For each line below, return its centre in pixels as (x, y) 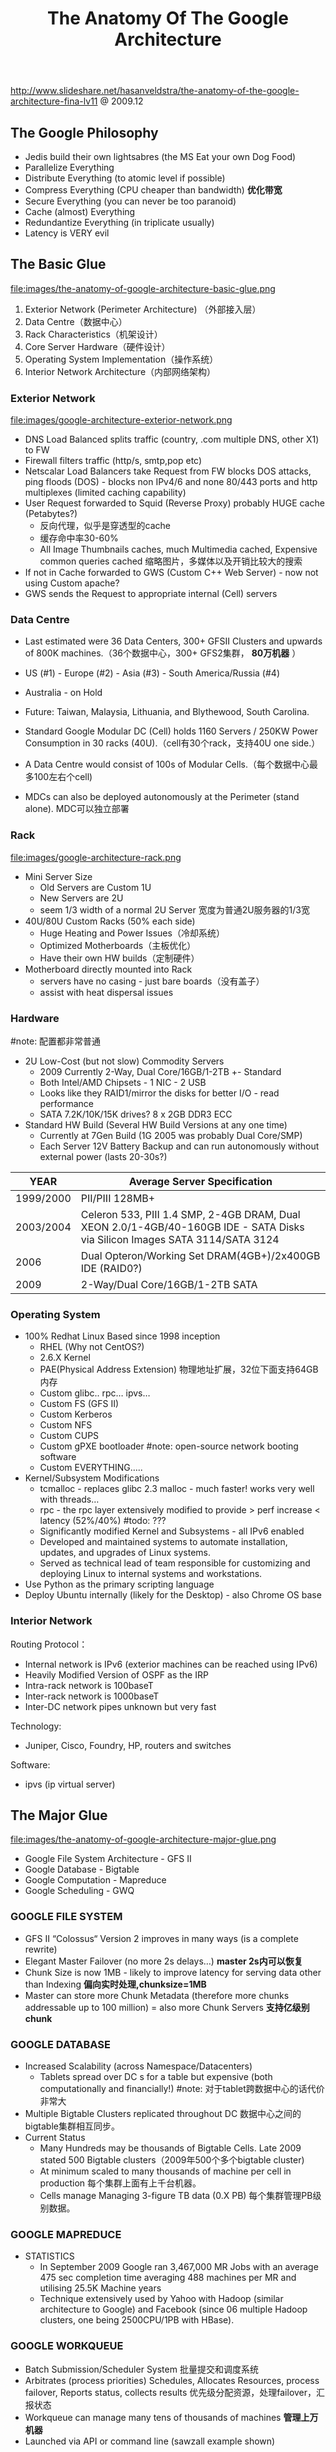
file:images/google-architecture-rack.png (96, 857)
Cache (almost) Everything (80, 211)
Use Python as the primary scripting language (119, 1584)
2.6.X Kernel (65, 1358)
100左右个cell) (63, 777)
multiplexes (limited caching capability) (105, 493)
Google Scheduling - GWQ (79, 1891)
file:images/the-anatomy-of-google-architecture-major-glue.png (143, 1839)
